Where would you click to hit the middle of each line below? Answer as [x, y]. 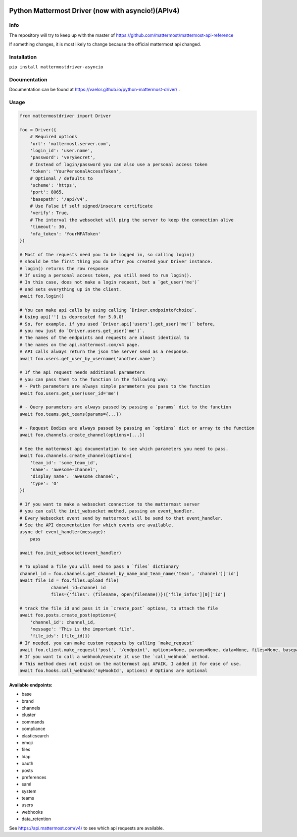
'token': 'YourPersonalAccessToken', [76, 171]
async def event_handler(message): [63, 532]
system [29, 791]
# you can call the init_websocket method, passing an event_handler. [107, 511]
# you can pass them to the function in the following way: [94, 379]
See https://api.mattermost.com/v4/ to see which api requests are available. [87, 828]
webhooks [32, 812]
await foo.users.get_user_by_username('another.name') [87, 359]
